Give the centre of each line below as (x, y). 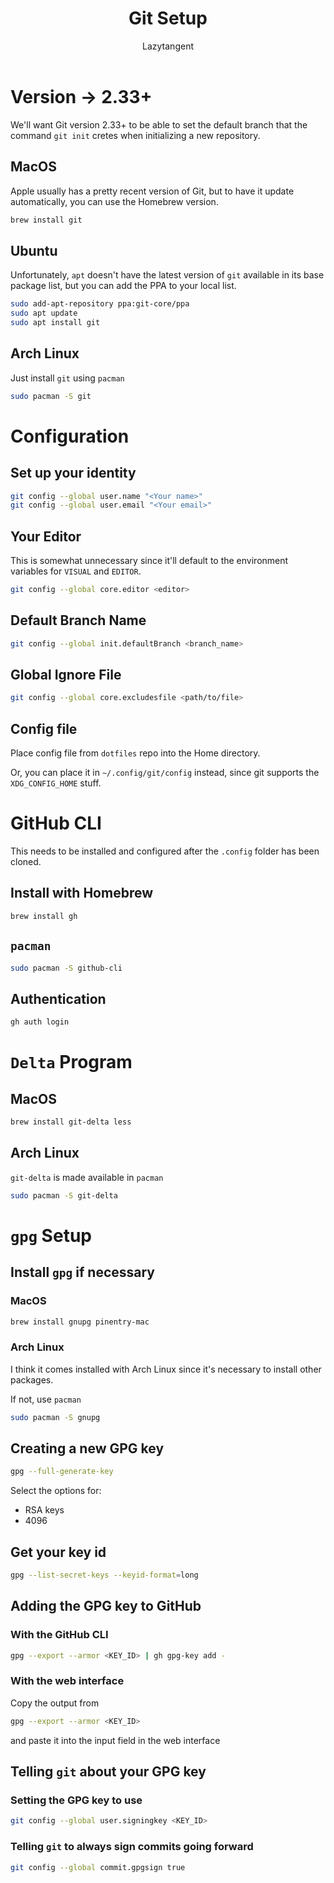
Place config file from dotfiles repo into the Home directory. (135, 753)
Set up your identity (73, 473)
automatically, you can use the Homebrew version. (114, 201)
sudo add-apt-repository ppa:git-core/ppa (100, 304)
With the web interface (67, 1681)
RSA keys (44, 1510)
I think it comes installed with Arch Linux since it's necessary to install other (166, 1369)
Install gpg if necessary (82, 1272)
